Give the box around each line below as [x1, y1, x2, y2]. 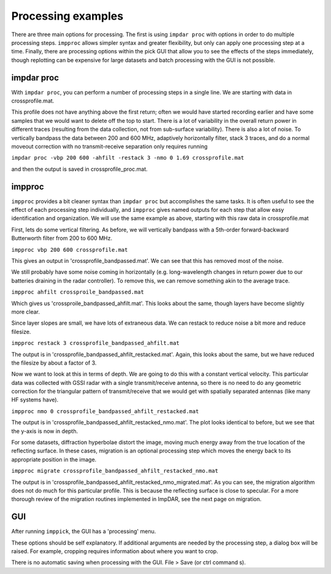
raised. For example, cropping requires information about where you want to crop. [11, 548, 219, 555]
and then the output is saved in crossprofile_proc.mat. [11, 165, 148, 173]
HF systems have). [11, 396, 59, 403]
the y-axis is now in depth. [11, 427, 78, 435]
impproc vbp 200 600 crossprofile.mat [11, 246, 128, 253]
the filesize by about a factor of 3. [11, 359, 97, 367]
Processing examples [11, 9, 124, 23]
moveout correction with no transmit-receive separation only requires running [11, 142, 208, 150]
